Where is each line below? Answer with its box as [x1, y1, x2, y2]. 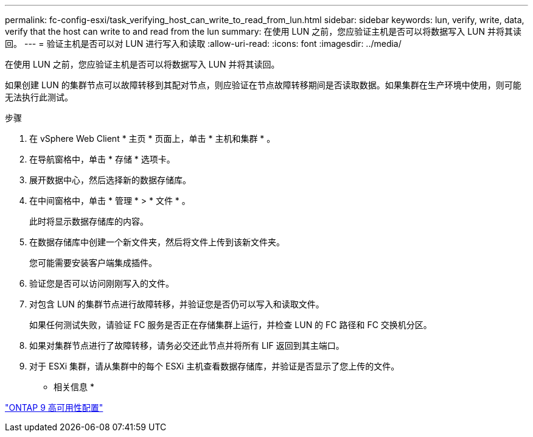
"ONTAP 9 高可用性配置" [5, 402, 103, 413]
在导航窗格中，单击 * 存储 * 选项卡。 [29, 154, 175, 164]
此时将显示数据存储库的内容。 [29, 216, 148, 226]
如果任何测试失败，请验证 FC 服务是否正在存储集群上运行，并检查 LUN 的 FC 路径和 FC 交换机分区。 [29, 320, 432, 330]
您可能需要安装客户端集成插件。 [29, 257, 157, 268]
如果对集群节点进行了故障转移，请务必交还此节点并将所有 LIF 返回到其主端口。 [29, 340, 344, 351]
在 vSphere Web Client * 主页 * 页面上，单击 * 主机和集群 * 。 [29, 133, 276, 144]
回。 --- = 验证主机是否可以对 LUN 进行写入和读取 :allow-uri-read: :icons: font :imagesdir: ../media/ [5, 38, 402, 49]
